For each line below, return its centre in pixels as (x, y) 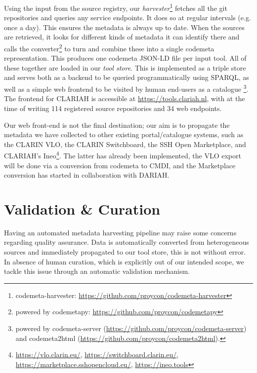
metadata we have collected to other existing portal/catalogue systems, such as (124, 134)
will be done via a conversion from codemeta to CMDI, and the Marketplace (120, 165)
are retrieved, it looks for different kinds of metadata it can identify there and (122, 37)
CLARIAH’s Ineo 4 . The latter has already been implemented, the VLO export (123, 155)
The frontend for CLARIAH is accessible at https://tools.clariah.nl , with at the (125, 98)
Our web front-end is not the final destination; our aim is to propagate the (117, 125)
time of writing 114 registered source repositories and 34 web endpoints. (113, 108)
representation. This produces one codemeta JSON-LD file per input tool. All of (125, 58)
